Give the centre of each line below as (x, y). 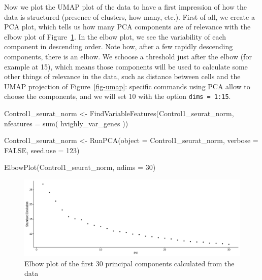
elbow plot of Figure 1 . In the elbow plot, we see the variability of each (115, 36)
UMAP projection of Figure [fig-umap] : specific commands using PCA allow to (127, 86)
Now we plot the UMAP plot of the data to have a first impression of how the (126, 7)
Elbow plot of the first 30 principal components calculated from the (129, 263)
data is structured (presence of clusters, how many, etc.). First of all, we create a (129, 16)
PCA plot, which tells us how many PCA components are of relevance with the (127, 27)
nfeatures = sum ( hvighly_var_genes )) (66, 123)
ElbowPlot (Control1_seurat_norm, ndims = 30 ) (80, 167)
